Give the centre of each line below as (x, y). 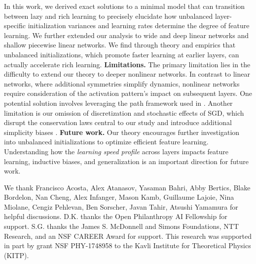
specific (15, 25)
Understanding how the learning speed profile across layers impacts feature (116, 151)
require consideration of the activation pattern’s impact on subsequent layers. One (128, 93)
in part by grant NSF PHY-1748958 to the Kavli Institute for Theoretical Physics (128, 245)
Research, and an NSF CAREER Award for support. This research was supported (128, 236)
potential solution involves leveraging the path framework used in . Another (118, 103)
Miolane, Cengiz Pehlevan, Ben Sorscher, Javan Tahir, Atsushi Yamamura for (121, 206)
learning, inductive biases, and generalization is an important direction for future (126, 161)
